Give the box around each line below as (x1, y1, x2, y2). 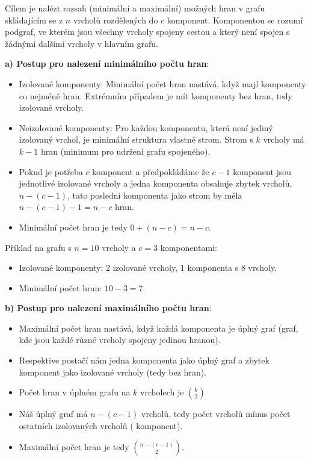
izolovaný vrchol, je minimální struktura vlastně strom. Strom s (19, 133, 253, 146)
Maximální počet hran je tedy (19, 441, 129, 453)
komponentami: (160, 241, 217, 253)
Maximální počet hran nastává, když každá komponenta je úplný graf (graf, (19, 321, 298, 334)
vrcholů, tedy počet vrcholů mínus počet (141, 407, 291, 420)
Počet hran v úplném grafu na (19, 386, 131, 398)
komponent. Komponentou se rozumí (167, 13, 303, 26)
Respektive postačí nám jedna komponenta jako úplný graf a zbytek (19, 354, 269, 367)
